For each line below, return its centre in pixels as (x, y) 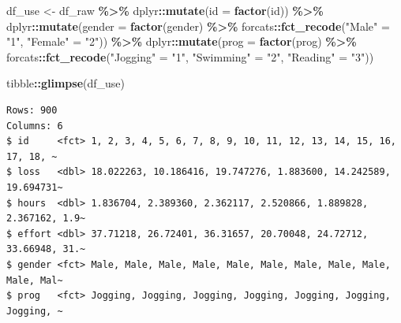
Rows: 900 (32, 110)
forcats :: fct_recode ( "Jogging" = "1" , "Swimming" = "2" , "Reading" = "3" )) (190, 56)
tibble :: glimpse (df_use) (66, 83)
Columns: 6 (35, 126)
